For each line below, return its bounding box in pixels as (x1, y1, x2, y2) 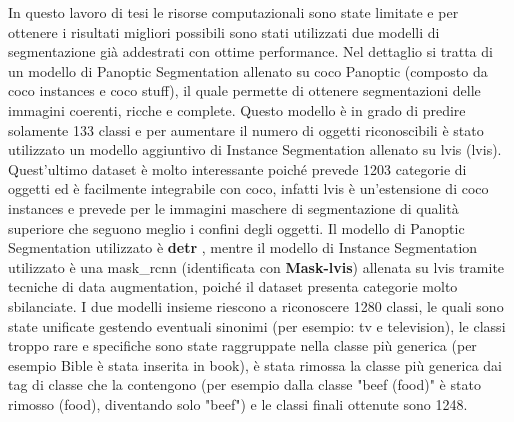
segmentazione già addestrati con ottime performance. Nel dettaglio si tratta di (8, 41, 493, 62)
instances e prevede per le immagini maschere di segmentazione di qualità (8, 197, 459, 218)
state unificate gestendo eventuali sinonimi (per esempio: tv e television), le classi (8, 315, 506, 336)
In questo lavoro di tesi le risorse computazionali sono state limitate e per (8, 2, 459, 22)
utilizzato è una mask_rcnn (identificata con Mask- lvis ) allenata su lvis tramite (8, 256, 505, 277)
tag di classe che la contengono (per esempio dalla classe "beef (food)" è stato (8, 374, 481, 395)
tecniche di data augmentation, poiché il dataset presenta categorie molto (8, 276, 458, 297)
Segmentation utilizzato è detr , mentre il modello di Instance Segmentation (8, 237, 478, 258)
